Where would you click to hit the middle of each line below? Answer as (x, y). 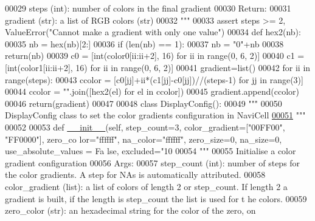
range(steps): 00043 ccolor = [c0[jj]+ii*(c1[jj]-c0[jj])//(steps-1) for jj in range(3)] (154, 79)
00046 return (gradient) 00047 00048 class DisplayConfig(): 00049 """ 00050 (144, 103)
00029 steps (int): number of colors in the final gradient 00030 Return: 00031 (148, 8)
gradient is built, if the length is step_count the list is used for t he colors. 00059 (156, 198)
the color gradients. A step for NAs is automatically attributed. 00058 (135, 175)
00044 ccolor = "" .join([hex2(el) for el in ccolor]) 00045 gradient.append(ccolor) (152, 91)
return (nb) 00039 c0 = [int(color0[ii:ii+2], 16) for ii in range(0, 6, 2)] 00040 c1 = (155, 56)
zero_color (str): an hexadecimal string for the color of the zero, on (130, 210)
